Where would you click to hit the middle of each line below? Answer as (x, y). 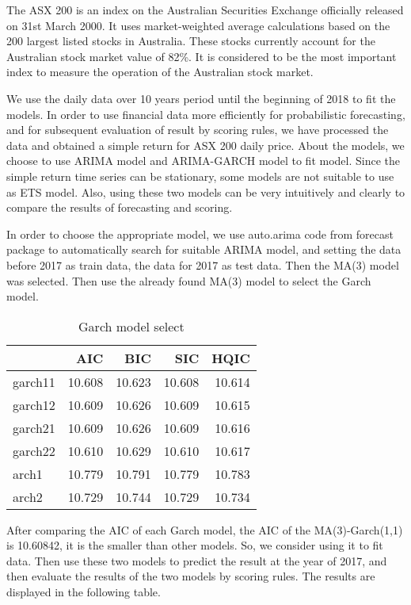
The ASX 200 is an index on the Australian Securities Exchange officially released (205, 10)
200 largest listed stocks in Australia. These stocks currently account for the (191, 41)
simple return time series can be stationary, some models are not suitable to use (200, 176)
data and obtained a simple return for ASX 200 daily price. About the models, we (205, 145)
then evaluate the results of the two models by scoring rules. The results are (191, 576)
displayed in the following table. (84, 592)
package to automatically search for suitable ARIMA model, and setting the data (204, 249)
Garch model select (131, 326)
